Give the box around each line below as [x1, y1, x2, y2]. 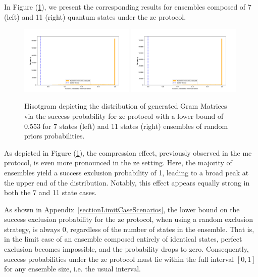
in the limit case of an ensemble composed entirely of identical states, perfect [4, 234, 242, 244]
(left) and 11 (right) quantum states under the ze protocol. [4, 11, 186, 22]
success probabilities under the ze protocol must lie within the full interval [4, 253, 234, 264]
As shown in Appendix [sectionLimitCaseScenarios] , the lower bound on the [4, 204, 240, 214]
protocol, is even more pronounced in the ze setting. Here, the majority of [4, 157, 232, 168]
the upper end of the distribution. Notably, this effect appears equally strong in [4, 177, 250, 188]
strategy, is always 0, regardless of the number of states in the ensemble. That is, [4, 223, 254, 234]
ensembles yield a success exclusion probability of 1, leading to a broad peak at [4, 167, 249, 177]
